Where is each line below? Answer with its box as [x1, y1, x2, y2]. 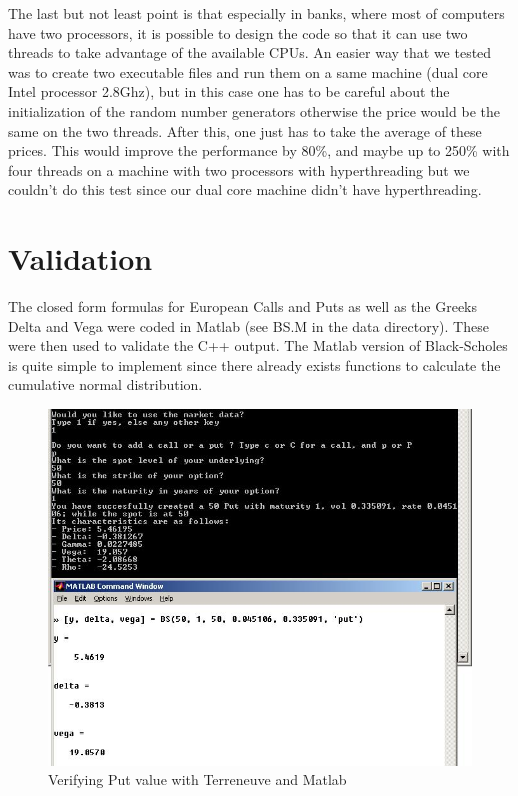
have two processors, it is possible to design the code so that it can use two [8, 22, 468, 43]
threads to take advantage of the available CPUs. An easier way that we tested [8, 42, 492, 63]
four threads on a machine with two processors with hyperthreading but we [8, 159, 470, 180]
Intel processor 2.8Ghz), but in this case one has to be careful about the [8, 81, 450, 102]
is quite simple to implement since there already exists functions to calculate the [8, 354, 501, 375]
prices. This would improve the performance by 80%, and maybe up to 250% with [8, 140, 510, 161]
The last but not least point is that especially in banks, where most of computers [8, 3, 505, 23]
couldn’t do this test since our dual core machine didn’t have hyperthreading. [8, 179, 482, 200]
